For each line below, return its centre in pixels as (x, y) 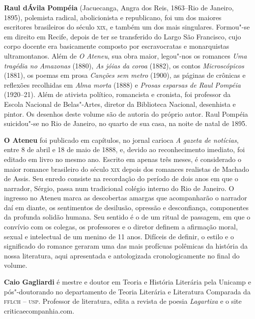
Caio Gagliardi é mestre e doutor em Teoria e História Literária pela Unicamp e (127, 282)
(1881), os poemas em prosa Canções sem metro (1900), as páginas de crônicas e (125, 75)
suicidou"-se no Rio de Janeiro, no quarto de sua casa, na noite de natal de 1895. (126, 123)
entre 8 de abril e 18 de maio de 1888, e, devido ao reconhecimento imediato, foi (125, 149)
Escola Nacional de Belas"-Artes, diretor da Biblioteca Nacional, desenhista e (120, 104)
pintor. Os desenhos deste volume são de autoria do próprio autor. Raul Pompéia (126, 113)
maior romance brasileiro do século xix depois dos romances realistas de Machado (127, 169)
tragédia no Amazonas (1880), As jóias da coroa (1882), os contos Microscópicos (124, 65)
